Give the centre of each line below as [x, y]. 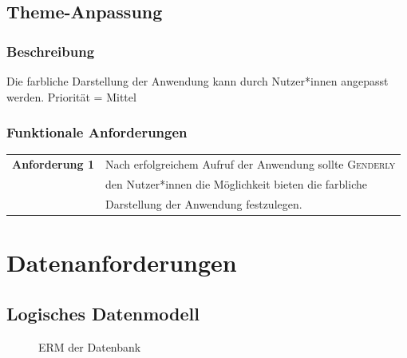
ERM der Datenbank [90, 346]
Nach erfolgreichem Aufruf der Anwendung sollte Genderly [251, 164]
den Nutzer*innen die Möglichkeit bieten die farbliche [236, 184]
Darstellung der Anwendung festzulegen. [204, 203]
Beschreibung [51, 51]
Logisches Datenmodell [103, 313]
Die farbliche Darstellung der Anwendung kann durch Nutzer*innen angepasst [198, 81]
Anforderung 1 [53, 164]
